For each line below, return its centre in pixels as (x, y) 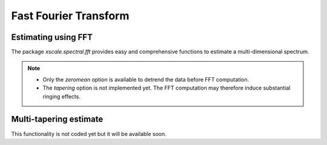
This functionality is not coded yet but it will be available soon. (89, 134)
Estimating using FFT (52, 37)
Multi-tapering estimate (57, 119)
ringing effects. (62, 96)
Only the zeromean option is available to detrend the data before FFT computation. (146, 79)
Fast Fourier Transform (70, 16)
